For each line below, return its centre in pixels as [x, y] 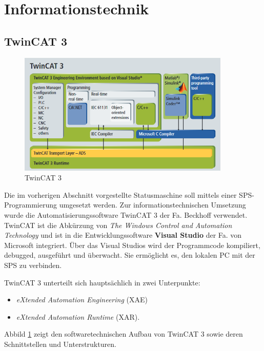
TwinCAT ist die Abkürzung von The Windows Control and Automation [118, 225]
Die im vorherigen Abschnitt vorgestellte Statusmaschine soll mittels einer [120, 194]
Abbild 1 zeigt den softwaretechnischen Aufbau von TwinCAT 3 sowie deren [124, 334]
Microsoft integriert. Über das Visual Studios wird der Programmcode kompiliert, [132, 245]
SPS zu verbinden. [33, 265]
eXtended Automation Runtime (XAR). [78, 316]
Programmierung [31, 205]
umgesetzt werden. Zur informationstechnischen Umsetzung [153, 205]
